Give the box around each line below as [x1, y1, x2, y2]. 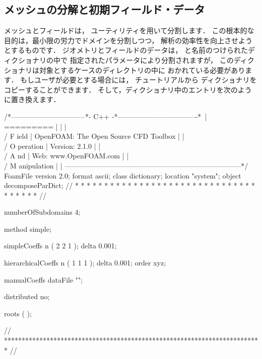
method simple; [4, 223, 51, 234]
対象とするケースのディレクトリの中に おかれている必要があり [39, 64, 245, 75]
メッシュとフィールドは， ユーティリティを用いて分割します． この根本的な [4, 25, 254, 36]
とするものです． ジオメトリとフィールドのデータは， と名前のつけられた [4, 45, 248, 55]
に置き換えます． [4, 94, 60, 105]
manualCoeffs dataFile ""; [4, 274, 83, 285]
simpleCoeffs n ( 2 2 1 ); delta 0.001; [4, 240, 117, 251]
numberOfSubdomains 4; [4, 207, 81, 217]
